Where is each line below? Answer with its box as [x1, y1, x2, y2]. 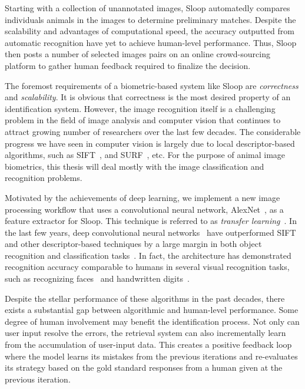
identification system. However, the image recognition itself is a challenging [5, 102, 276, 114]
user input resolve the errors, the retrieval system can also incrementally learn [5, 327, 286, 339]
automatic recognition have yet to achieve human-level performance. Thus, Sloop [5, 36, 297, 48]
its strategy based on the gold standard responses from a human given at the [5, 361, 283, 374]
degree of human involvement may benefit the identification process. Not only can [5, 315, 300, 327]
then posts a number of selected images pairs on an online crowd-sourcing [5, 48, 270, 60]
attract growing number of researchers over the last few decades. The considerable [5, 125, 301, 137]
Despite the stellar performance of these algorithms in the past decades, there [5, 292, 285, 304]
